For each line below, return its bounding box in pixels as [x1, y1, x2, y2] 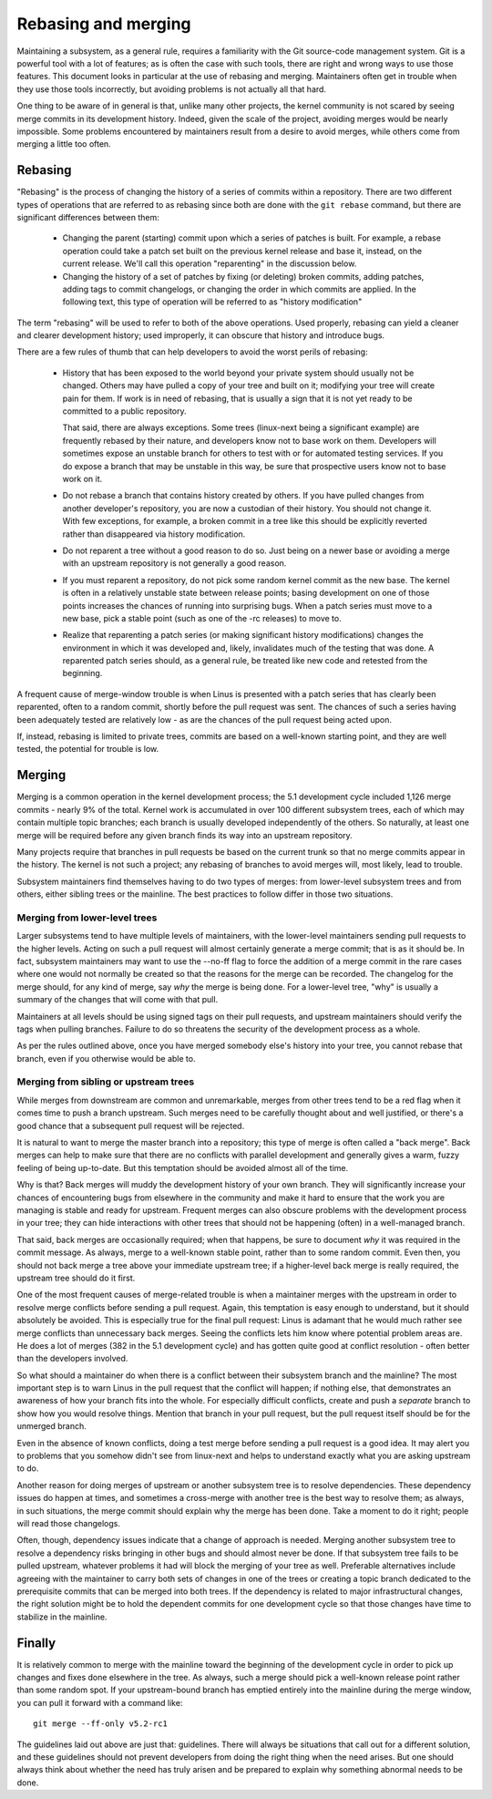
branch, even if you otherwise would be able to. [16, 1053, 196, 1064]
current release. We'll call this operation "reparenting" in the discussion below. [62, 258, 357, 269]
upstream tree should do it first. [16, 1272, 136, 1283]
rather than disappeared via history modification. [62, 529, 246, 540]
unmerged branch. [16, 1421, 87, 1432]
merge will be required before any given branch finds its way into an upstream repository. [16, 829, 353, 840]
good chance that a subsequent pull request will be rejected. [16, 1120, 245, 1131]
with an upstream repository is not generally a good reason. [62, 558, 287, 569]
